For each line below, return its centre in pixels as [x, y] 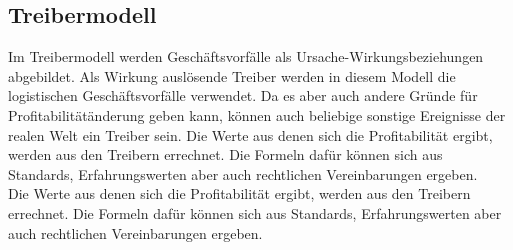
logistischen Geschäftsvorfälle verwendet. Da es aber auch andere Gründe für [243, 95]
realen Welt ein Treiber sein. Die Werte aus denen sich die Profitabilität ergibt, [250, 134]
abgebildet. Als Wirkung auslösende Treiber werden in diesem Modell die [232, 75]
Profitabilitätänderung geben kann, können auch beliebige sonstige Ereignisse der [257, 114]
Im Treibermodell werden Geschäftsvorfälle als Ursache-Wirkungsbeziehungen [246, 56]
